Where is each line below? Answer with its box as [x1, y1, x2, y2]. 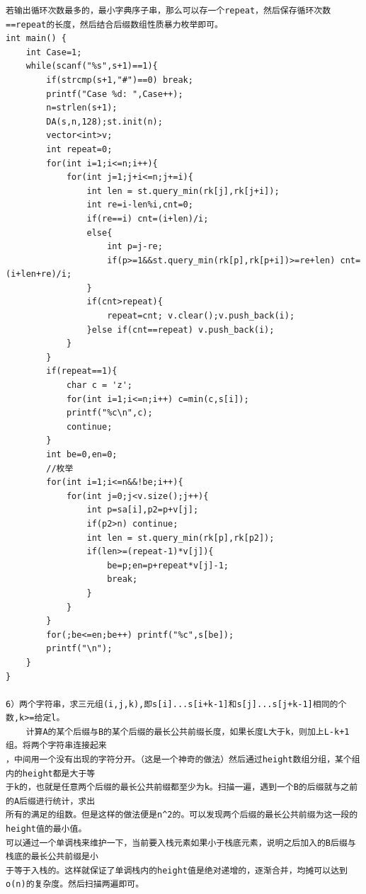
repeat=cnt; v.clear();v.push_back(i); [107, 311, 295, 321]
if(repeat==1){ [46, 366, 118, 377]
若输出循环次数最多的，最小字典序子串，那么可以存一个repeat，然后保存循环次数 [6, 6, 331, 16]
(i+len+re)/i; [6, 269, 72, 280]
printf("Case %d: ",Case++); [46, 88, 183, 99]
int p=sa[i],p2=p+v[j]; [86, 505, 199, 515]
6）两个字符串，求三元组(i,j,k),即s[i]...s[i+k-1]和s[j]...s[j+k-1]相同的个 [6, 699, 347, 709]
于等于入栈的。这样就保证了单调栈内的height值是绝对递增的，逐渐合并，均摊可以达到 [6, 865, 348, 876]
